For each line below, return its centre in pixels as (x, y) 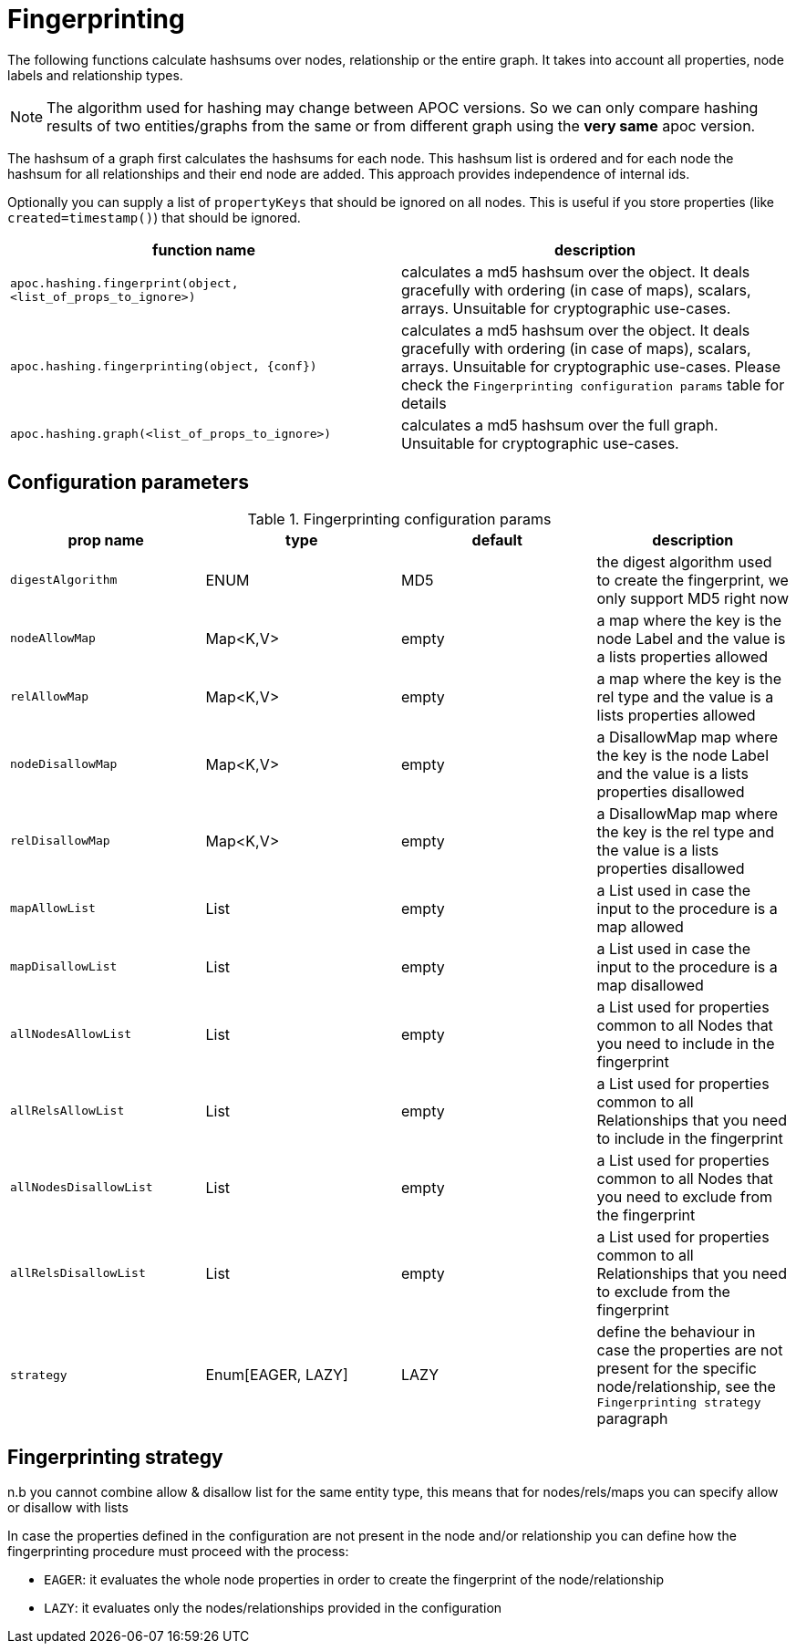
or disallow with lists (68, 1508)
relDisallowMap (60, 841)
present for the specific (677, 1368)
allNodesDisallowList (82, 1188)
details (424, 403)
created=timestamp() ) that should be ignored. (154, 217)
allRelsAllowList (67, 1111)
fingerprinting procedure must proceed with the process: (178, 1552)
